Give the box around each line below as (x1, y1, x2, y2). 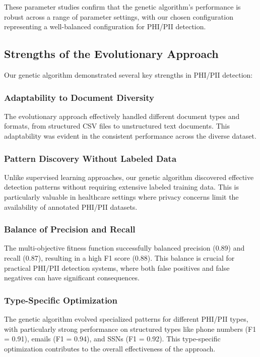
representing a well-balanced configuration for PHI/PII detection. (4, 21, 206, 32)
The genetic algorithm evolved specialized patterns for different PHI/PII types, (4, 313, 248, 324)
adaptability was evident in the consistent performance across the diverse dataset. (4, 130, 256, 141)
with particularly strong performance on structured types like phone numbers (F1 (4, 323, 256, 334)
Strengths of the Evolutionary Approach (4, 46, 219, 62)
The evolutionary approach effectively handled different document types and (4, 110, 240, 121)
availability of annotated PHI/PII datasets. (4, 201, 138, 212)
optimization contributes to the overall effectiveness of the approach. (4, 343, 216, 353)
